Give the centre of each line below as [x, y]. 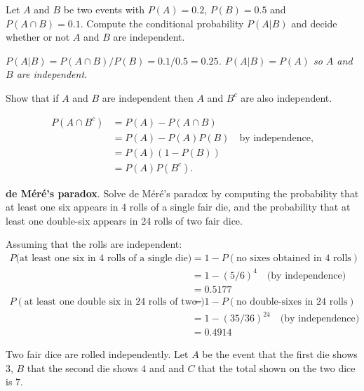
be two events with [104, 9]
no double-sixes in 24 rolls [292, 301]
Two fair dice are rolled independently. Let [97, 354]
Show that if [32, 97]
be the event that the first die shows [280, 354]
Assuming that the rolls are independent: [94, 244]
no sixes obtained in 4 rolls [294, 259]
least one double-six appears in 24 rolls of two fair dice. [124, 220]
